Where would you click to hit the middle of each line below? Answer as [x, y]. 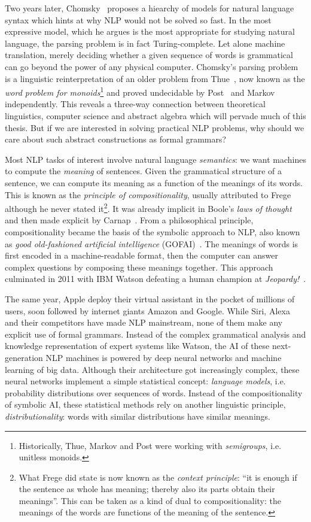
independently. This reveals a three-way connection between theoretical [135, 104]
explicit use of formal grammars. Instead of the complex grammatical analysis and [155, 334]
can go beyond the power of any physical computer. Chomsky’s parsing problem [152, 66]
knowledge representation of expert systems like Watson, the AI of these [137, 346]
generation [24, 357]
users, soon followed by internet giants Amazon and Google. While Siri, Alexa [147, 310]
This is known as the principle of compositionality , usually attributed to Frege [148, 194]
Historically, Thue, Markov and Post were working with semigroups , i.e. [150, 445]
